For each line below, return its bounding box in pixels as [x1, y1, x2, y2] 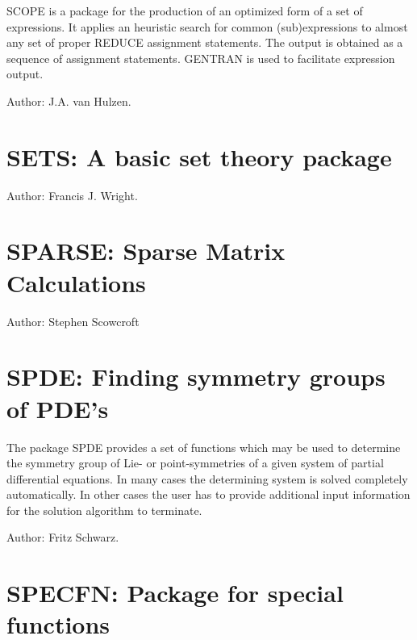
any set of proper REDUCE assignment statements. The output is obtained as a [6, 34, 403, 51]
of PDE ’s [6, 391, 109, 425]
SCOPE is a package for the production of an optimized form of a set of [6, 2, 363, 19]
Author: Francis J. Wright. [6, 186, 138, 203]
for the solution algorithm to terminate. [6, 501, 202, 518]
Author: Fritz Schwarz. [6, 529, 119, 546]
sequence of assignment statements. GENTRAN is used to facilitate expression [6, 49, 395, 66]
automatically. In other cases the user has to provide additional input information [6, 486, 411, 503]
